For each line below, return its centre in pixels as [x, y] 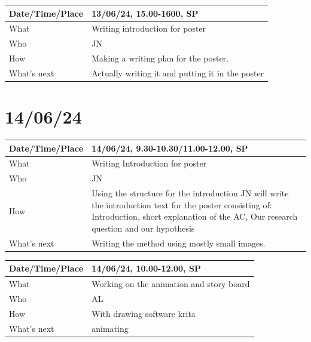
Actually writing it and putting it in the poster [178, 73]
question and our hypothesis [143, 228]
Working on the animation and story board [171, 284]
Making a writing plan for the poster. [160, 58]
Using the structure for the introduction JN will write [190, 193]
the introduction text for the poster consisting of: [182, 204]
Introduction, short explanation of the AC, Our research [195, 216]
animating [110, 328]
